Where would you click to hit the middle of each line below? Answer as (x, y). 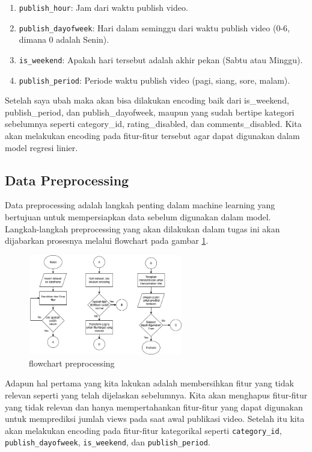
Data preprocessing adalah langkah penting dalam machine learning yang (140, 205)
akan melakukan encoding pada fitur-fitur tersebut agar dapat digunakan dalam (152, 135)
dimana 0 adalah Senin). (64, 39)
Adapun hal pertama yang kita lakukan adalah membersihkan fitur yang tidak (149, 383)
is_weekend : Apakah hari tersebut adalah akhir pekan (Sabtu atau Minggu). (161, 59)
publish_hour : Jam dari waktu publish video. (103, 7)
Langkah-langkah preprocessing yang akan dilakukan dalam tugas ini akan (142, 228)
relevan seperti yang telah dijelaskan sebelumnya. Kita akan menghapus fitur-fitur (156, 395)
